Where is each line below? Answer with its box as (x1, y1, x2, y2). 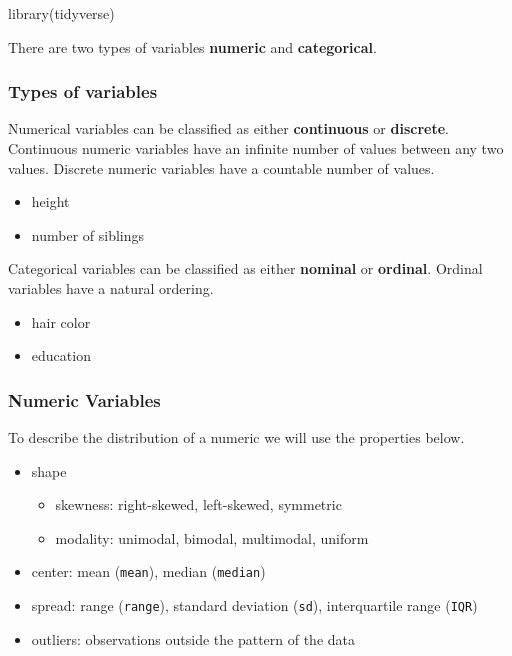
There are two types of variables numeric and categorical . (8, 36, 377, 57)
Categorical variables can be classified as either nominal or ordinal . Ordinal (8, 258, 483, 279)
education (31, 345, 91, 366)
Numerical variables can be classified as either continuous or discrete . (8, 118, 449, 139)
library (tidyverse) (8, 3, 115, 23)
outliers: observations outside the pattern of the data (31, 628, 356, 649)
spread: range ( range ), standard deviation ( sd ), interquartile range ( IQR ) (31, 595, 478, 615)
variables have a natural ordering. (8, 277, 214, 298)
